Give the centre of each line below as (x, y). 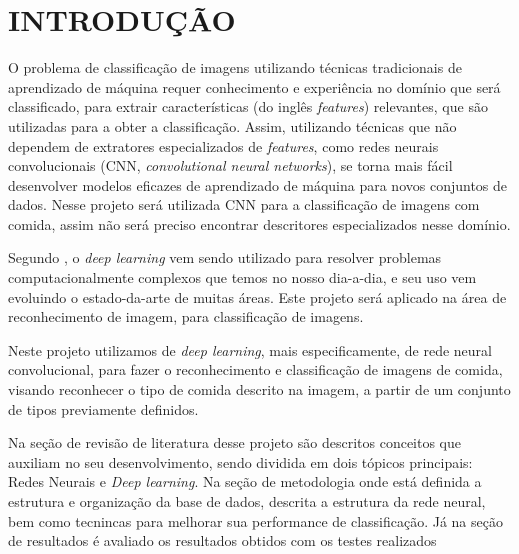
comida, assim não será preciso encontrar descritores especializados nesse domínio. (259, 223)
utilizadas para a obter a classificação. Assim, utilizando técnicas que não (232, 125)
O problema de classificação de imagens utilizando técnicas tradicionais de (235, 67)
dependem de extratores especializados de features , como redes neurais (223, 145)
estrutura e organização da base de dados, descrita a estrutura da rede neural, (247, 501)
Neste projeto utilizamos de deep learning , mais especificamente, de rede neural (250, 349)
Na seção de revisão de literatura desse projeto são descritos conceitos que (235, 442)
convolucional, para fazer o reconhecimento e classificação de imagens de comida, (255, 369)
